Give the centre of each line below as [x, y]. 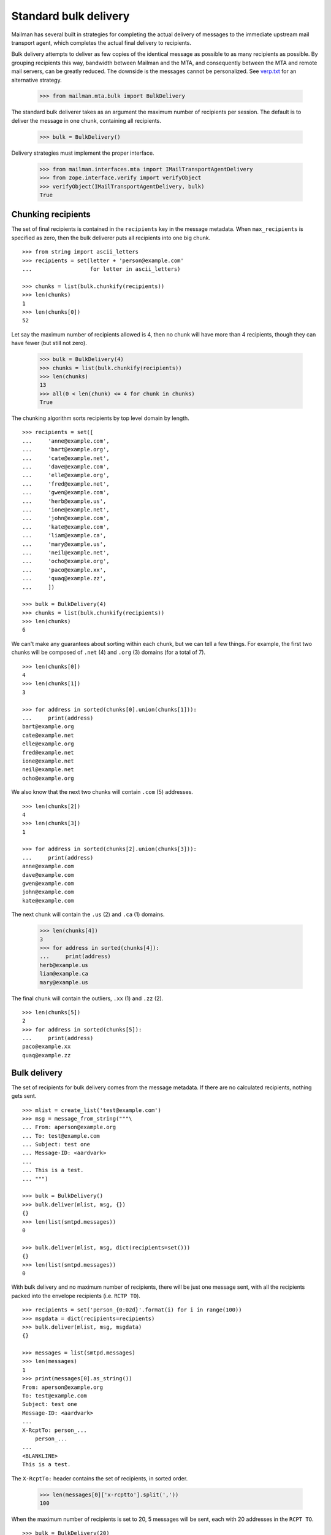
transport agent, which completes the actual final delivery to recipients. [101, 42]
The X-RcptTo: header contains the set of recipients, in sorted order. [100, 1478]
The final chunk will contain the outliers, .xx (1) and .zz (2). [87, 998]
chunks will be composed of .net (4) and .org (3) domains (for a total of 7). [108, 652]
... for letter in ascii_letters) [101, 269]
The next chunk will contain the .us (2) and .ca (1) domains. [88, 914]
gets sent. [24, 1096]
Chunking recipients [51, 215]
